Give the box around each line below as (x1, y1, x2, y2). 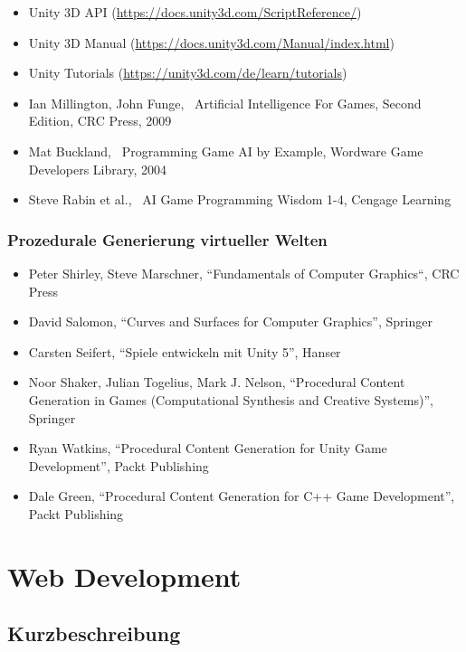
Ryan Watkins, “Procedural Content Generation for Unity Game (28, 439, 387, 458)
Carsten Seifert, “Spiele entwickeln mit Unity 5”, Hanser (28, 342, 341, 361)
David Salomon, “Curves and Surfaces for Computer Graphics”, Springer (28, 312, 433, 331)
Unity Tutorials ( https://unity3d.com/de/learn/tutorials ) (28, 63, 347, 82)
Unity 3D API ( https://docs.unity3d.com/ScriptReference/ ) (28, 3, 362, 21)
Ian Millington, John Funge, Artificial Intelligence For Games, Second (28, 93, 422, 112)
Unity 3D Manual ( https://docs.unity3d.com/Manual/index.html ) (28, 33, 395, 52)
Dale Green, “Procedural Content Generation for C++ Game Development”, (28, 487, 455, 506)
